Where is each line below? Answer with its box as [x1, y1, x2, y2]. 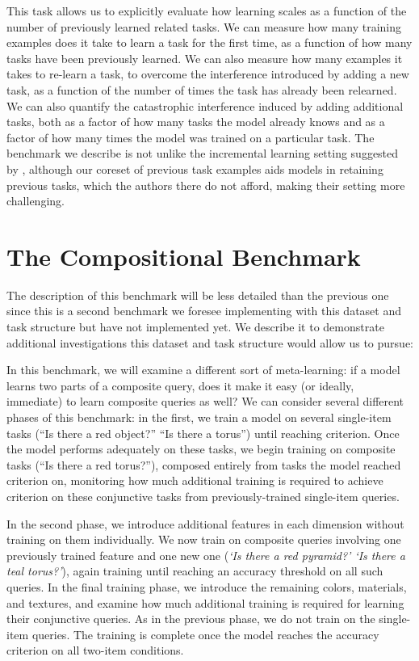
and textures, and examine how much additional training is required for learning [6, 594, 404, 611]
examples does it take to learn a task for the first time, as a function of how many [6, 34, 413, 51]
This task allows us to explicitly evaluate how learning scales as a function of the [6, 2, 407, 19]
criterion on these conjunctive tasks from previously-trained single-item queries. [6, 487, 400, 504]
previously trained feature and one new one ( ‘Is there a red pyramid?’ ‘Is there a [6, 546, 405, 563]
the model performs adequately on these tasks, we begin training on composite [6, 440, 396, 457]
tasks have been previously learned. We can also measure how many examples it [6, 49, 403, 66]
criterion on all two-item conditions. [6, 642, 184, 659]
